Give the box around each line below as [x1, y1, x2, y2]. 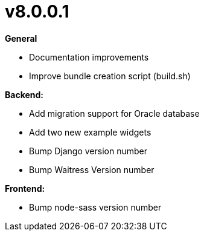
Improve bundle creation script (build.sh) [29, 70, 191, 81]
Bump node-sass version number [29, 202, 162, 212]
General [5, 33, 37, 44]
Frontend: [5, 183, 45, 194]
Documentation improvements [29, 51, 149, 62]
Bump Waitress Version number [29, 164, 155, 175]
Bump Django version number [29, 145, 147, 156]
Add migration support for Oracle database [29, 108, 200, 119]
